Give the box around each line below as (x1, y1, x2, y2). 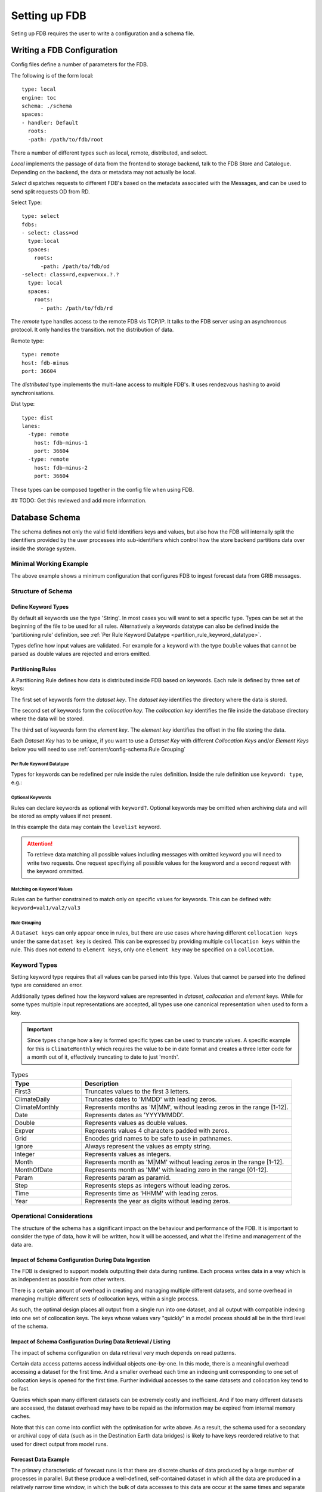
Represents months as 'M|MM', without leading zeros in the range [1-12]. (84, 1103, 289, 1111)
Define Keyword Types (11, 603, 69, 611)
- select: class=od (21, 230, 79, 236)
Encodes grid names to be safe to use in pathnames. (84, 1134, 233, 1142)
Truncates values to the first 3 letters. (84, 1087, 190, 1095)
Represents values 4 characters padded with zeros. (84, 1126, 230, 1135)
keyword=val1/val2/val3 (11, 904, 80, 911)
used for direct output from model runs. (11, 1440, 109, 1447)
